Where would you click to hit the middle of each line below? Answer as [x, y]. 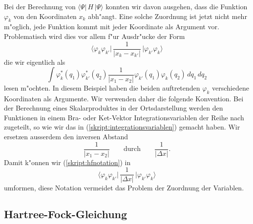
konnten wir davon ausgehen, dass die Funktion [177, 6]
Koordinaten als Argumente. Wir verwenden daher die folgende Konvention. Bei [124, 98]
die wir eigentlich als [35, 62]
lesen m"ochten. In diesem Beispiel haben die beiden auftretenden [102, 87]
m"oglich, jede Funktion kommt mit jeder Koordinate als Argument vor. [112, 27]
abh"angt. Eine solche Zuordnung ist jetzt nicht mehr [168, 16]
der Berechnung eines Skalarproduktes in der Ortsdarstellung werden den [114, 108]
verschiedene [230, 87]
